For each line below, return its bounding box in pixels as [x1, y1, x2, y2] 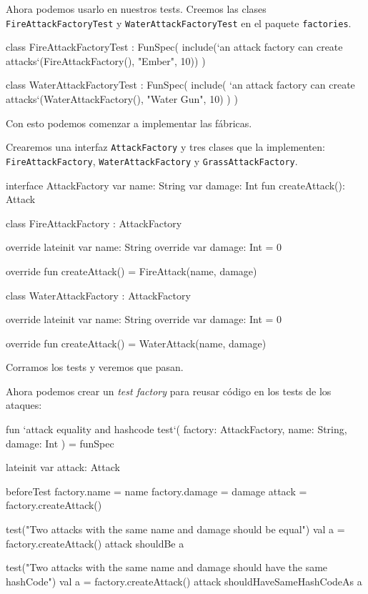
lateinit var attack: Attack [6, 460, 120, 475]
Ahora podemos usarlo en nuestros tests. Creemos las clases [6, 1, 267, 16]
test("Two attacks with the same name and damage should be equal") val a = [6, 522, 345, 537]
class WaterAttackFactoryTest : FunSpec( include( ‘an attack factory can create [6, 77, 355, 92]
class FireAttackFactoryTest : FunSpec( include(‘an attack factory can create [6, 39, 343, 54]
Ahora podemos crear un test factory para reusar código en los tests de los [6, 383, 332, 398]
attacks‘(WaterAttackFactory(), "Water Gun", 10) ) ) [6, 91, 238, 107]
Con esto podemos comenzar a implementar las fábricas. [6, 115, 252, 130]
